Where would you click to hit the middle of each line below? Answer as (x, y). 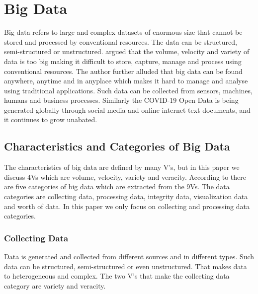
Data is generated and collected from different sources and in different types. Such (129, 257)
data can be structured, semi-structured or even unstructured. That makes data (126, 266)
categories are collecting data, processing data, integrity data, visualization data (126, 196)
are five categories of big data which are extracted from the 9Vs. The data (117, 186)
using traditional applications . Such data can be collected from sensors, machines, (128, 90)
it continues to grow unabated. (51, 119)
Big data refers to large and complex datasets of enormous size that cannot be (123, 32)
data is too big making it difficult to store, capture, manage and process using (123, 61)
